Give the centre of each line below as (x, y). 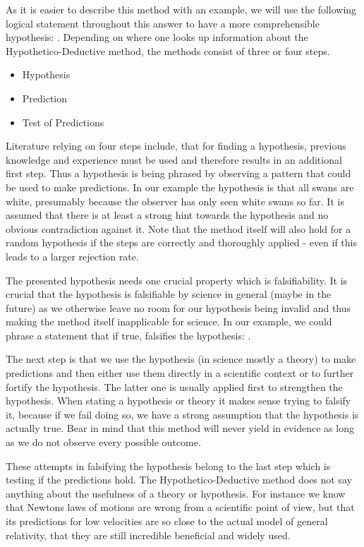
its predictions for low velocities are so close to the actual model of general (167, 521)
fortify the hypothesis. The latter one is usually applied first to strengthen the (174, 386)
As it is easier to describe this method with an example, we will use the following (181, 9)
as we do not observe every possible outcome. (103, 442)
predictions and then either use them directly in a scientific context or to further (180, 373)
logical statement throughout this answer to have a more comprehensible (163, 23)
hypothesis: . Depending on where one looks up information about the (157, 37)
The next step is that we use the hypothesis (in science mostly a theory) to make (181, 359)
